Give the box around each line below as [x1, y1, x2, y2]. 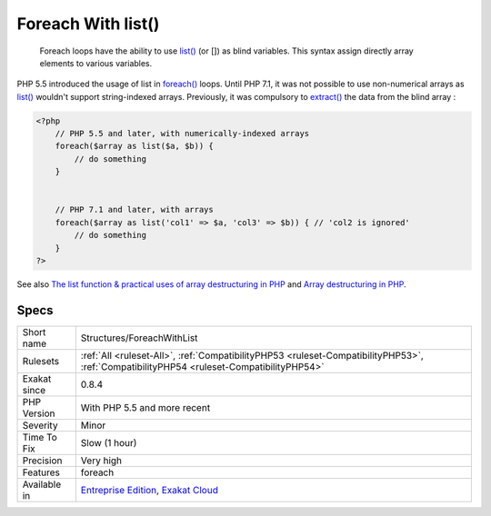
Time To [22, 431, 58, 443]
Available [22, 478, 62, 491]
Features [22, 466, 61, 479]
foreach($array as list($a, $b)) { [55, 141, 214, 152]
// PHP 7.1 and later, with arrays [55, 204, 214, 215]
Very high [80, 454, 123, 467]
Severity [22, 419, 58, 432]
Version [22, 407, 55, 420]
